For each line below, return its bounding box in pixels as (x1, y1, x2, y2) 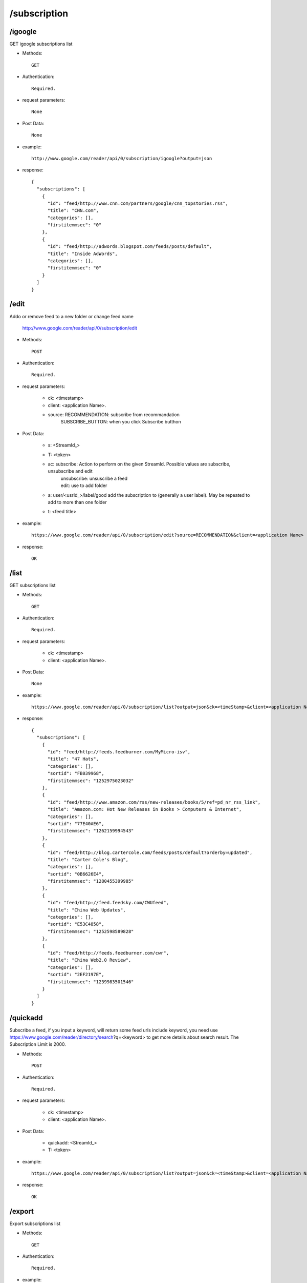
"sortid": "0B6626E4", (47, 871, 104, 877)
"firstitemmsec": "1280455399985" (47, 878, 134, 884)
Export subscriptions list (9, 1220, 61, 1227)
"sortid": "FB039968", (47, 770, 104, 776)
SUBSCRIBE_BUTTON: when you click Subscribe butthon (60, 419, 181, 425)
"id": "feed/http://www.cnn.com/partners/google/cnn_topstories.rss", (47, 200, 229, 206)
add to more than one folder (48, 499, 107, 505)
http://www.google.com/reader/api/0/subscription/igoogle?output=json (31, 155, 212, 161)
